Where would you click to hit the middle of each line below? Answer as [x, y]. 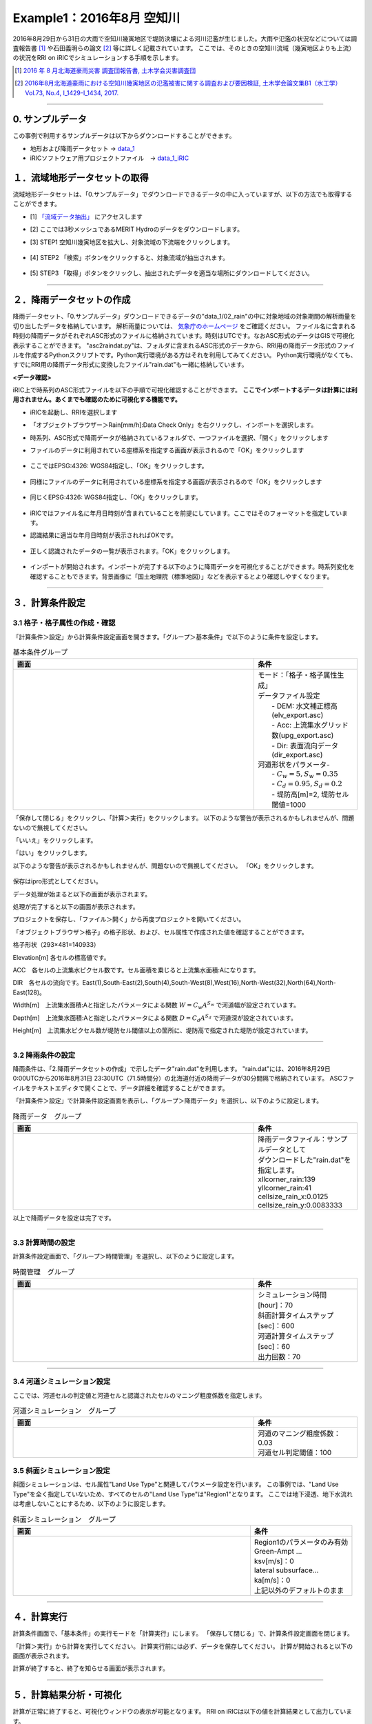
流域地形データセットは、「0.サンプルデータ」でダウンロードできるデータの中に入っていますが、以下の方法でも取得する [183, 194]
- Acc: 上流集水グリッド [310, 725]
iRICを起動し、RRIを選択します [74, 412]
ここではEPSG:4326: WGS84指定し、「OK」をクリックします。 [119, 466]
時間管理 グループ [44, 1272]
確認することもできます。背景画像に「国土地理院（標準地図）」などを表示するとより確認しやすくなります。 [182, 577]
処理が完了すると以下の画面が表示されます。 [76, 906]
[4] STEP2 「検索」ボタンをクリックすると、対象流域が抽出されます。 [130, 258]
